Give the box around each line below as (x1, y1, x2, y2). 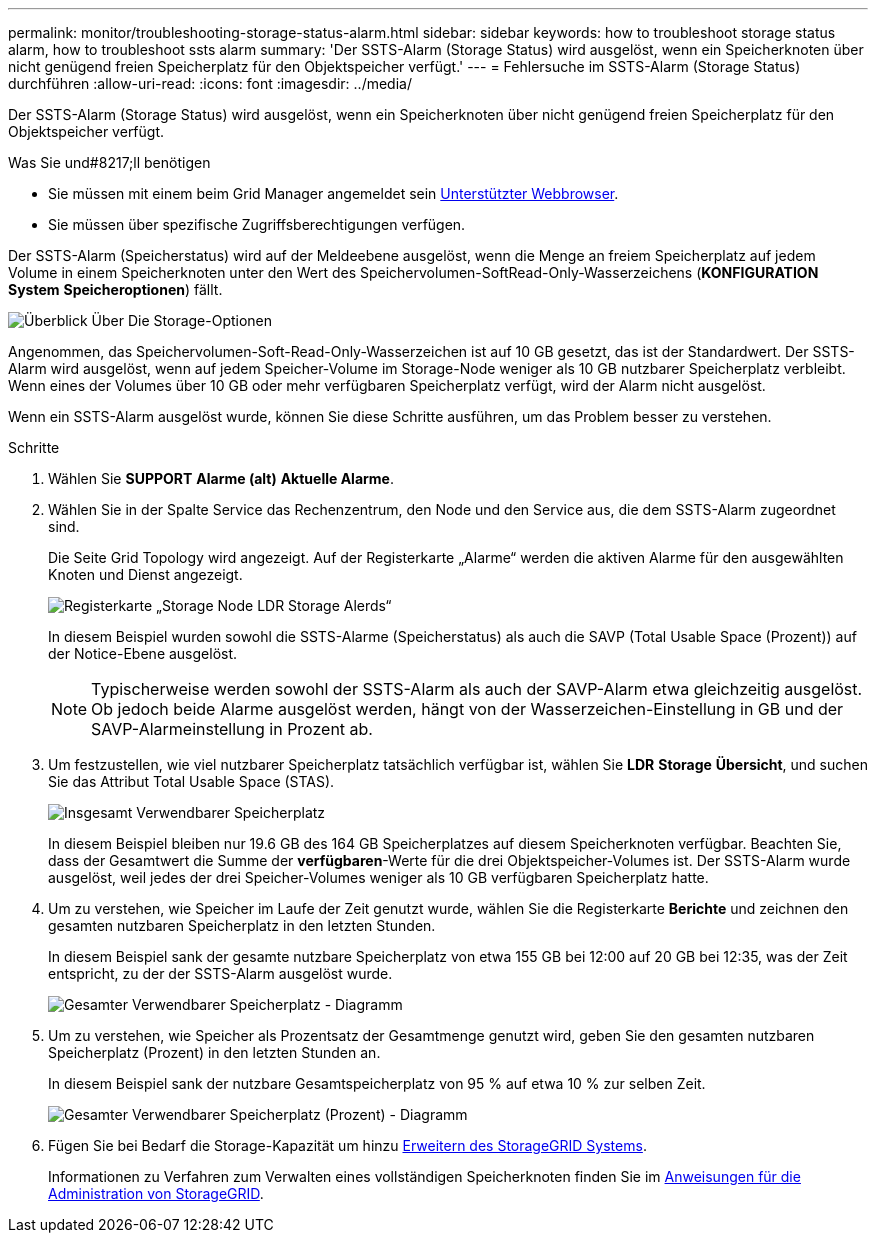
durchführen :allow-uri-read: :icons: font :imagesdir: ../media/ (8, 75, 412, 92)
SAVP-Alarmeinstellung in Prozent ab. (91, 719, 373, 739)
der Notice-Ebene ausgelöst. (48, 645, 238, 662)
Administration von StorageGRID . (48, 1185, 264, 1202)
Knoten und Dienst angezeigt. (48, 566, 243, 583)
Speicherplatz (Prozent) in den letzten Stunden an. (48, 1044, 381, 1061)
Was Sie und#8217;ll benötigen (8, 154, 211, 171)
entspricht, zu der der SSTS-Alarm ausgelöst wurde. (48, 965, 393, 982)
